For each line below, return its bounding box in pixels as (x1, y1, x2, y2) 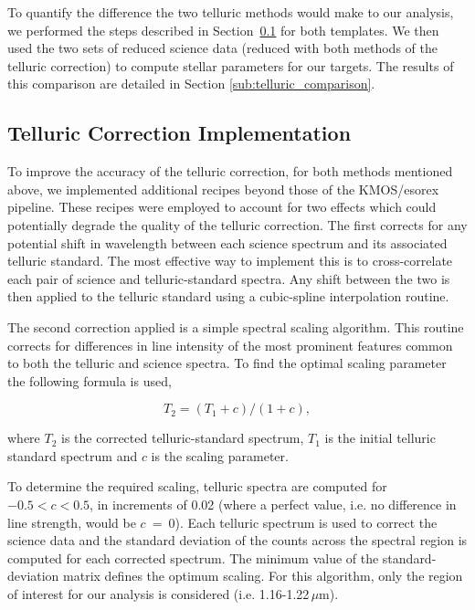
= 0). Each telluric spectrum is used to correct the (152, 512, 438, 531)
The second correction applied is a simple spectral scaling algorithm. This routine (7, 317, 464, 336)
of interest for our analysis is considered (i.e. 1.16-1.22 (7, 584, 310, 604)
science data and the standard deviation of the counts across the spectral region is (7, 531, 468, 550)
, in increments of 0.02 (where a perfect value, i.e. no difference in (90, 495, 457, 514)
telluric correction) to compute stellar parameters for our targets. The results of (7, 56, 454, 75)
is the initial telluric (324, 428, 436, 447)
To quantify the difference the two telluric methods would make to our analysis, (7, 3, 454, 21)
